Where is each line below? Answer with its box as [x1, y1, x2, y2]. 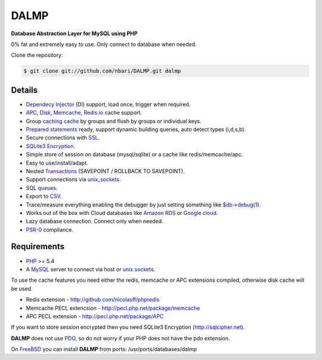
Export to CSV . [26, 193, 62, 200]
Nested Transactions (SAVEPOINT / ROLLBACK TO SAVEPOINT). [26, 167, 185, 174]
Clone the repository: [11, 51, 63, 59]
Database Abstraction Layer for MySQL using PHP [11, 30, 138, 37]
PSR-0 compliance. [26, 226, 74, 233]
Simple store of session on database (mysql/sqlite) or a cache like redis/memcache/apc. [26, 151, 243, 158]
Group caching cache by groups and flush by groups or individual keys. [26, 117, 202, 125]
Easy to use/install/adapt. [26, 159, 88, 167]
